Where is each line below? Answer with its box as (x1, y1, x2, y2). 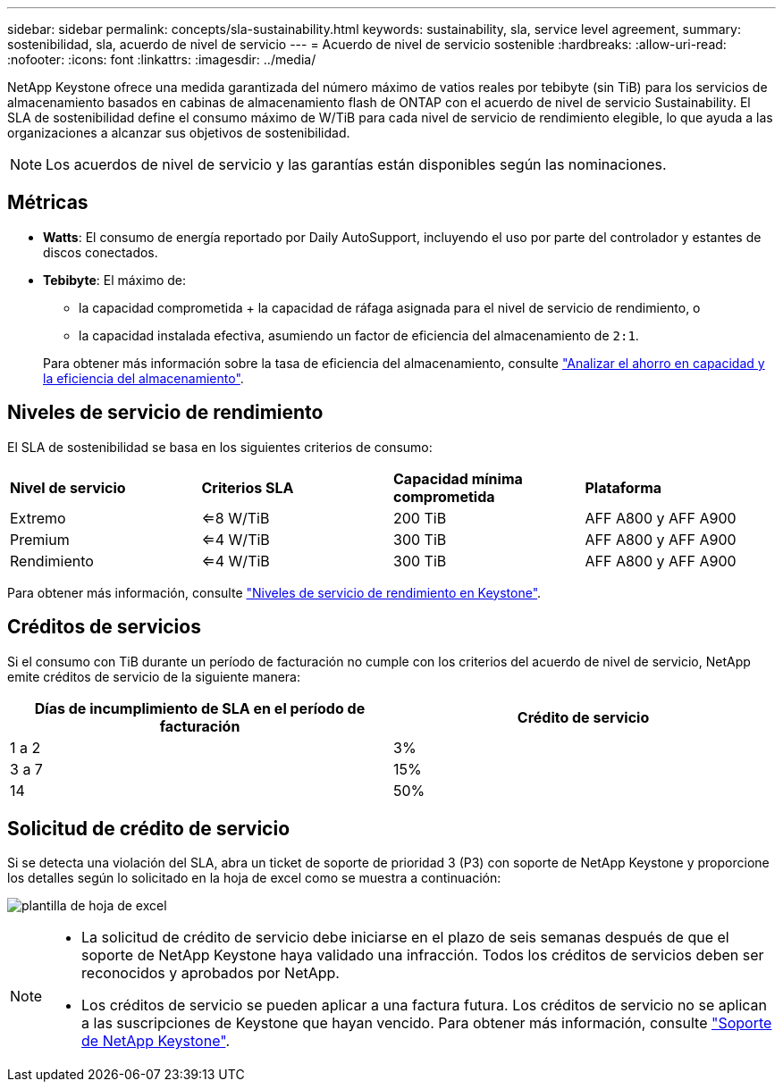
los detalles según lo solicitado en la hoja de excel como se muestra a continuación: (7, 870, 501, 886)
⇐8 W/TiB (201, 508, 270, 527)
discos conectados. (43, 244, 158, 260)
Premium (10, 530, 70, 549)
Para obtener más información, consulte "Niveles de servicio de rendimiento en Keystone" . (7, 584, 542, 600)
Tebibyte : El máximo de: (43, 272, 187, 288)
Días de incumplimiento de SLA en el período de (34, 699, 366, 717)
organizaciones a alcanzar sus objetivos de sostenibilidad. (7, 125, 350, 140)
